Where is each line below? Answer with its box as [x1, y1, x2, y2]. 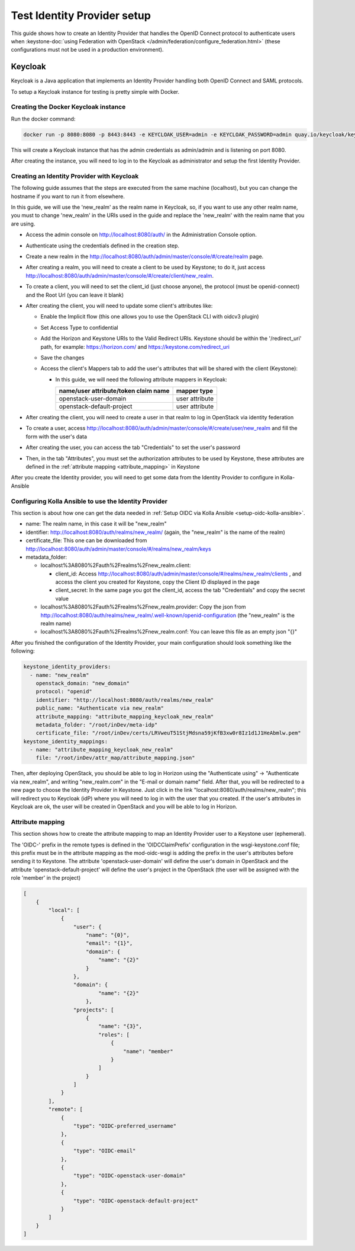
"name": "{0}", [86, 932, 130, 938]
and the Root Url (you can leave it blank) [25, 291, 124, 298]
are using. [11, 220, 35, 227]
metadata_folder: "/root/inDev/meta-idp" [35, 721, 158, 728]
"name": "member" [123, 1048, 174, 1055]
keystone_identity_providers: [23, 663, 111, 670]
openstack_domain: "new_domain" [35, 680, 130, 686]
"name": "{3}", [98, 1023, 142, 1030]
